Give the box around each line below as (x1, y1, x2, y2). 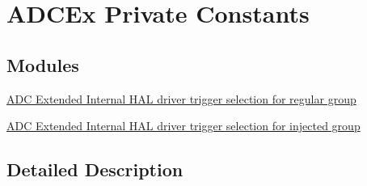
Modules (6, 52, 79, 77)
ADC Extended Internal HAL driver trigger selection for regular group (6, 90, 356, 107)
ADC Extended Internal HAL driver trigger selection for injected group (6, 117, 361, 134)
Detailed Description (6, 157, 183, 182)
